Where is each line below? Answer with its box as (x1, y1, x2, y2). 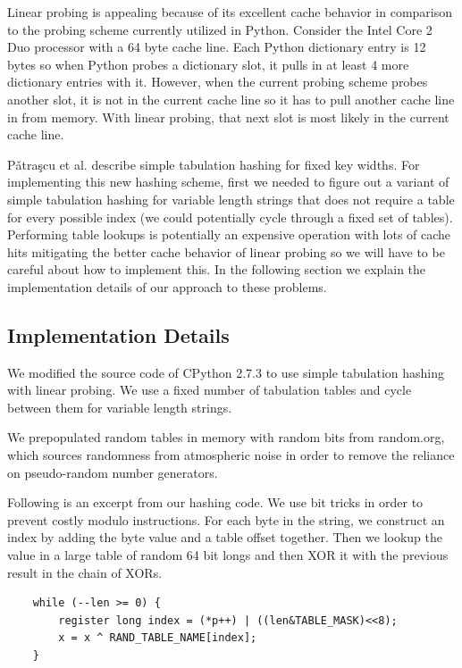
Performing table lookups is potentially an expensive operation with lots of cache (7, 225, 451, 244)
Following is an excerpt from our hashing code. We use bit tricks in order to (7, 493, 424, 512)
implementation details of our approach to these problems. (7, 277, 327, 296)
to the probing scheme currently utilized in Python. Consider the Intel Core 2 (7, 20, 433, 38)
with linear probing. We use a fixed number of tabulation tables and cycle (7, 380, 412, 399)
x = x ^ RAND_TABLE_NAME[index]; (58, 631, 257, 645)
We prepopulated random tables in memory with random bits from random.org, (7, 428, 445, 447)
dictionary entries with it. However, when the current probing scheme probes (7, 72, 428, 91)
